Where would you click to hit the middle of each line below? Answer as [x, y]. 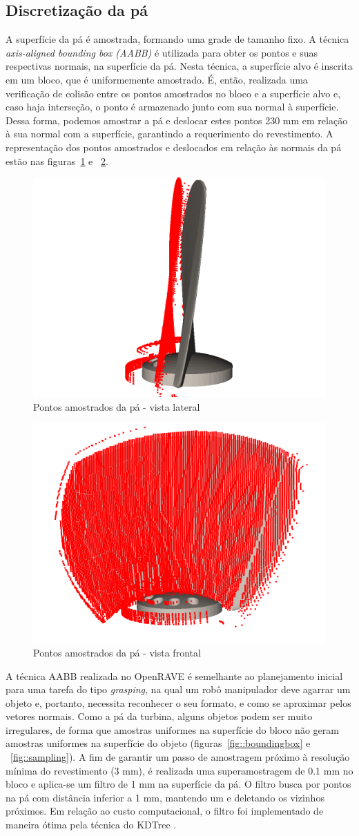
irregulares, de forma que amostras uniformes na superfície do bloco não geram [172, 729]
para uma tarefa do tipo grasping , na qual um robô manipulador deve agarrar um [178, 689]
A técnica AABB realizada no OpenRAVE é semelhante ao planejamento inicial [174, 675]
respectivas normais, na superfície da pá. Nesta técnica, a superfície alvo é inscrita [179, 66]
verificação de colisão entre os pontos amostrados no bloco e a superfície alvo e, [173, 93]
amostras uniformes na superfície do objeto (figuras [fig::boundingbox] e [158, 743]
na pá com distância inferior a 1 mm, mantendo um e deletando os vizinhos [165, 797]
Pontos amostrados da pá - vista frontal [117, 652]
